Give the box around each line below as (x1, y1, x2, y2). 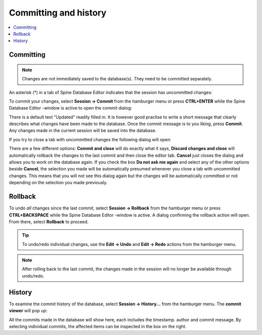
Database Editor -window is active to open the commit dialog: (9, 105, 132, 111)
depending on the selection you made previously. (9, 180, 108, 186)
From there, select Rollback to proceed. (9, 219, 89, 224)
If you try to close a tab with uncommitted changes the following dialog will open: (9, 136, 172, 142)
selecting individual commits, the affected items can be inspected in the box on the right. (9, 323, 187, 329)
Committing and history (9, 7, 107, 18)
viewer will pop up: (9, 308, 48, 314)
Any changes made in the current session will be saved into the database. (9, 128, 157, 133)
